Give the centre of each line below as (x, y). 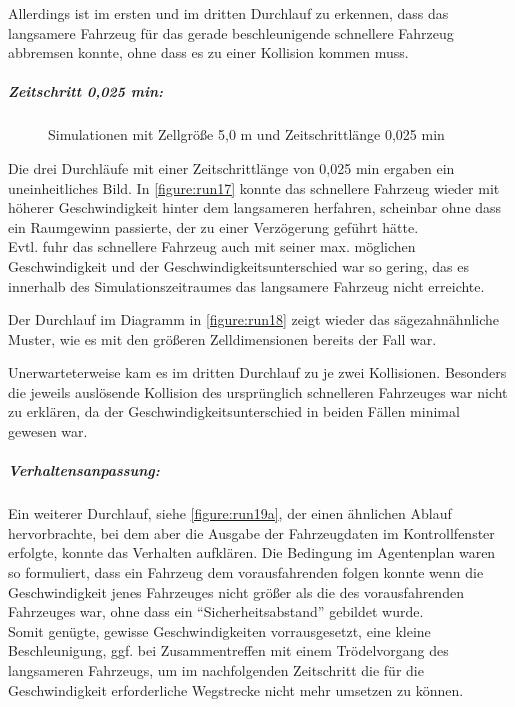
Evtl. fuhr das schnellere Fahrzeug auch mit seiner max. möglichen (212, 246)
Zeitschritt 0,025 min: (86, 91)
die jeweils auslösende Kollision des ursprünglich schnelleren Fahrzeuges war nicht (258, 391)
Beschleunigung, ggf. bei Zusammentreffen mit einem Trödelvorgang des (228, 650)
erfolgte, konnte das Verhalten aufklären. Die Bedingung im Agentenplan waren (252, 552)
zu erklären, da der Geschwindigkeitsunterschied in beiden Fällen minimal (234, 411)
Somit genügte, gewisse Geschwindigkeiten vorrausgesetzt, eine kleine (219, 630)
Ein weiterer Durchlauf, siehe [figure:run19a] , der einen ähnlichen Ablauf (230, 513)
